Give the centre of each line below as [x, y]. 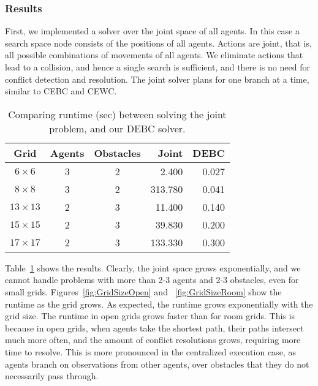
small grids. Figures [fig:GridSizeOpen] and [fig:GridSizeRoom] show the [143, 291]
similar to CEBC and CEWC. [61, 91]
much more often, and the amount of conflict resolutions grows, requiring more [153, 340]
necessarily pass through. [52, 376]
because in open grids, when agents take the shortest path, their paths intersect [154, 327]
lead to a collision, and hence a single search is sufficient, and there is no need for [157, 67]
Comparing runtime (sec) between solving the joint [117, 114]
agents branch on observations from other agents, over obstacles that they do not [157, 364]
